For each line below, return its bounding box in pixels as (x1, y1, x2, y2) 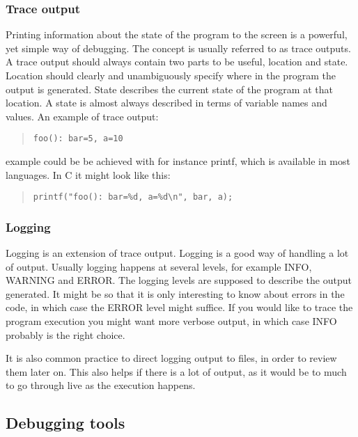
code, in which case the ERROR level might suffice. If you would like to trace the (6, 300, 353, 315)
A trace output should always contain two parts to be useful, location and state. (6, 54, 348, 69)
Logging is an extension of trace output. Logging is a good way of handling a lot (6, 246, 349, 260)
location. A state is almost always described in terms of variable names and (6, 95, 327, 110)
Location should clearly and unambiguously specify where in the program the (6, 68, 336, 82)
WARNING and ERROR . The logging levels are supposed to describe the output (6, 273, 352, 287)
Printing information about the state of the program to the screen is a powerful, (6, 27, 348, 42)
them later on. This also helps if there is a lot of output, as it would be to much (6, 364, 347, 379)
